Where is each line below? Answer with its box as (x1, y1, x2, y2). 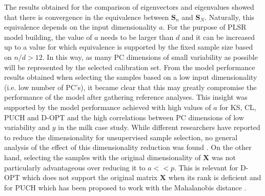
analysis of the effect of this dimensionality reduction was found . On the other (4, 142, 252, 153)
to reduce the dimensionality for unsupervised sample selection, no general (4, 132, 238, 142)
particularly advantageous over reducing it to (4, 162, 146, 172)
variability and (4, 122, 50, 133)
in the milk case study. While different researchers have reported (58, 122, 260, 133)
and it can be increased (181, 31, 255, 42)
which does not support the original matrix (22, 172, 158, 183)
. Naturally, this (205, 11, 255, 22)
